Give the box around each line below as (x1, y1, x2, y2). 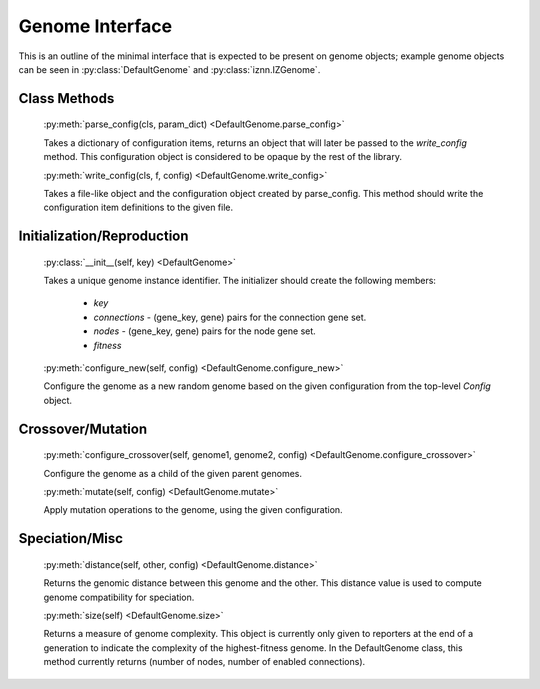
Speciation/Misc (18, 530, 124, 547)
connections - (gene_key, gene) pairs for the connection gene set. (93, 311, 367, 323)
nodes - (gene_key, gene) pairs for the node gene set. (93, 325, 317, 337)
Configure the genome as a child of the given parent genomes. (43, 467, 302, 479)
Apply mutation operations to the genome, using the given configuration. (43, 504, 344, 516)
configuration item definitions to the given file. (43, 201, 234, 214)
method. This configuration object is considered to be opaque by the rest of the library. (43, 151, 402, 163)
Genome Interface (18, 15, 173, 37)
